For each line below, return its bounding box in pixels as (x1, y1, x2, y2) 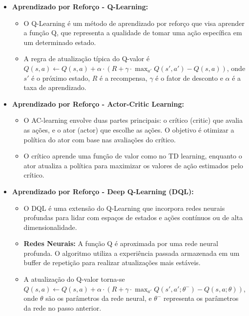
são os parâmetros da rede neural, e (45, 293, 152, 303)
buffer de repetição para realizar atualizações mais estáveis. (23, 257, 201, 268)
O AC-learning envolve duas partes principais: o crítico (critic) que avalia (23, 115, 243, 125)
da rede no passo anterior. (23, 302, 102, 313)
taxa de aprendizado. (23, 82, 86, 92)
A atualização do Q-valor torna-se (23, 274, 125, 284)
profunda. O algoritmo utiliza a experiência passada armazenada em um (23, 248, 240, 258)
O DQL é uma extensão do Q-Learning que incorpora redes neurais (23, 203, 225, 213)
